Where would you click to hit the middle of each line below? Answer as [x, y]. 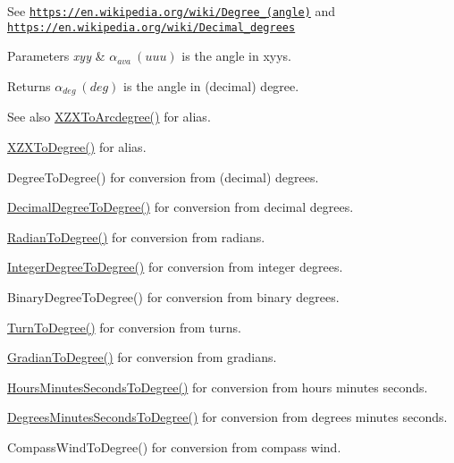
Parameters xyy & [56, 56]
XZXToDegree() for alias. [77, 146]
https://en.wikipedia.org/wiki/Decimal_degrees [151, 27]
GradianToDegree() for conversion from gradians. [142, 357]
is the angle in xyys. [237, 56]
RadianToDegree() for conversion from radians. [136, 236]
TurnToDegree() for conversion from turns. [124, 327]
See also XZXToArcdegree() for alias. [109, 117]
